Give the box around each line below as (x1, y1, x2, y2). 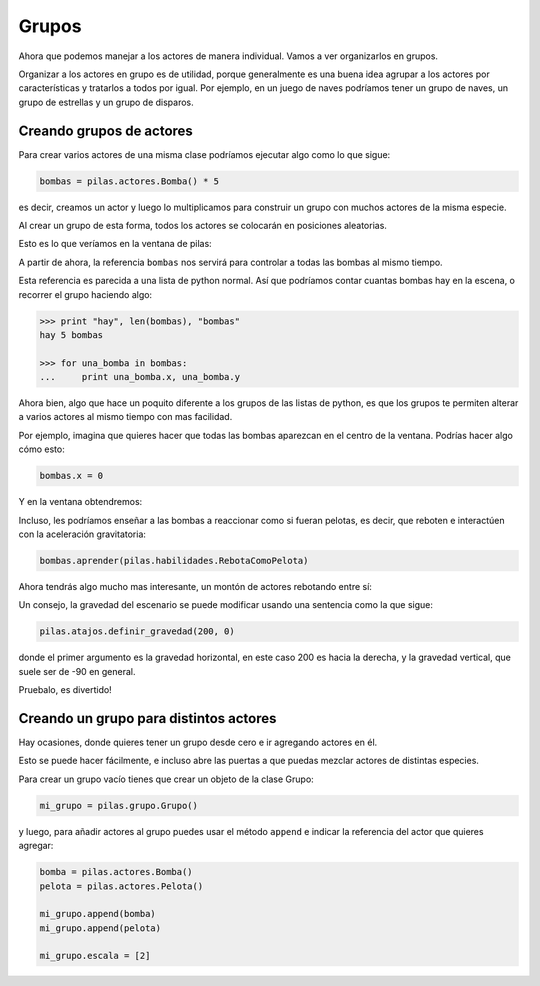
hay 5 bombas (39, 329, 104, 340)
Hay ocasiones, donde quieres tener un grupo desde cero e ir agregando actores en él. (18, 736, 378, 749)
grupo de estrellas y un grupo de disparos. (18, 96, 194, 108)
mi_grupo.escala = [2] (39, 950, 151, 962)
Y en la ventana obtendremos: (18, 496, 143, 508)
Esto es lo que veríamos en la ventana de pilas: (18, 238, 212, 250)
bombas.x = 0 (39, 470, 104, 482)
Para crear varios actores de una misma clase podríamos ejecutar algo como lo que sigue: (18, 148, 391, 160)
